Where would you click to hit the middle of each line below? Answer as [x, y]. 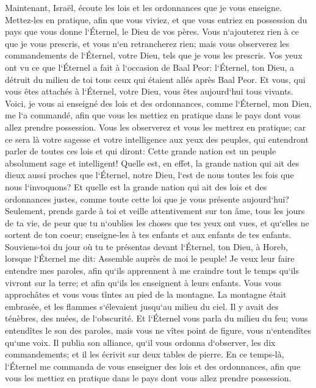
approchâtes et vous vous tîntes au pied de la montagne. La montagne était [146, 294]
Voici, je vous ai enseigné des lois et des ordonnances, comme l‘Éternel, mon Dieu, [158, 103]
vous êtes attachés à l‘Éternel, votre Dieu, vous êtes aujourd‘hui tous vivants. [149, 91]
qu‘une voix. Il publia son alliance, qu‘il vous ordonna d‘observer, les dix [140, 342]
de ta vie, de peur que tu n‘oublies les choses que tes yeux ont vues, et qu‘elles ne [157, 222]
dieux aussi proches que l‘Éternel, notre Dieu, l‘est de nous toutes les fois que [149, 175]
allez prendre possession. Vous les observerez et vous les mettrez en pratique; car [156, 127]
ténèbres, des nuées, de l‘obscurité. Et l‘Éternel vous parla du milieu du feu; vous [156, 318]
